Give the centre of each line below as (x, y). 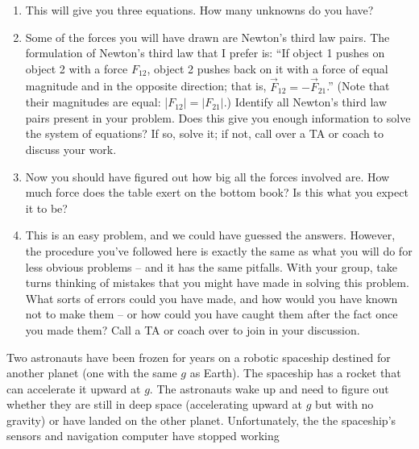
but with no (344, 404)
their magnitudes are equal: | (97, 102)
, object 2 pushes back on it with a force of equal (268, 68)
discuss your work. (71, 149)
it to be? (46, 208)
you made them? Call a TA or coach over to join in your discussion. (193, 329)
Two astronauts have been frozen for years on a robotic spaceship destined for (199, 357)
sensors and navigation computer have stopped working (143, 436)
